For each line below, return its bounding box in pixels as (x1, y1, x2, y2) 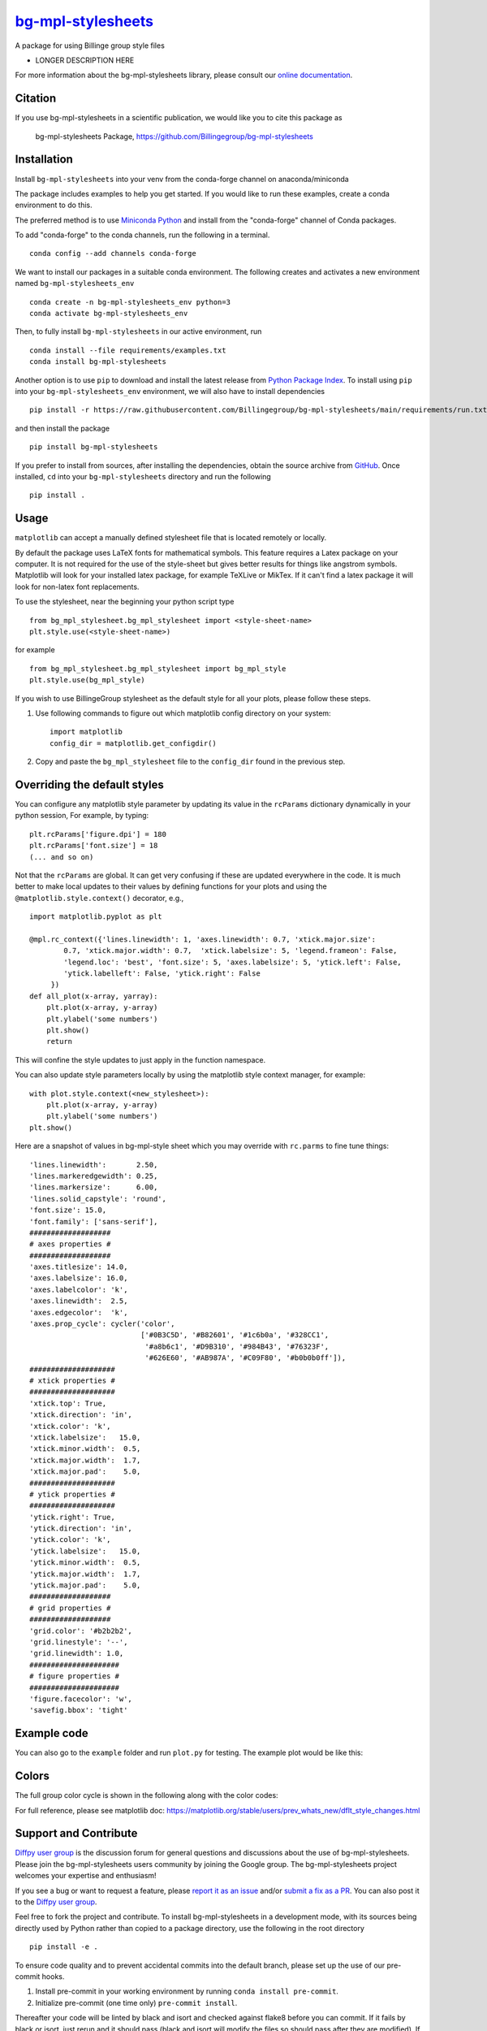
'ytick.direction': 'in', (29, 1524, 133, 1533)
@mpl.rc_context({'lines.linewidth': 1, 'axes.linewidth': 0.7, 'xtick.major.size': (29, 934, 377, 944)
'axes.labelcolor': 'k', (29, 1284, 128, 1294)
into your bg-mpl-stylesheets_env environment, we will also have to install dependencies (15, 387, 325, 396)
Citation (15, 92, 57, 106)
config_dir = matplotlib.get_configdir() (50, 738, 217, 747)
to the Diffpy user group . (15, 1897, 97, 1907)
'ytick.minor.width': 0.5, (29, 1558, 141, 1567)
